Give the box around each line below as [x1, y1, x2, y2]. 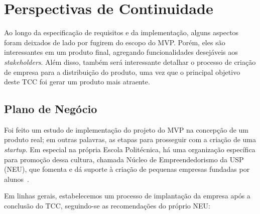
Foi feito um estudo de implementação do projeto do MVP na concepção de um [4, 124, 248, 135]
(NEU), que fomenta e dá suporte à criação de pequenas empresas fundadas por [4, 164, 250, 174]
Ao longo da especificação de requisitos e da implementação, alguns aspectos [4, 27, 239, 38]
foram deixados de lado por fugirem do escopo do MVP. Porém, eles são [4, 37, 225, 47]
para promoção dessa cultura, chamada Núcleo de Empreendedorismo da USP [4, 154, 244, 164]
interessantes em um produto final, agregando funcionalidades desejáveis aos [4, 47, 238, 57]
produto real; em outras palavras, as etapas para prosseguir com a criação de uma [4, 134, 256, 145]
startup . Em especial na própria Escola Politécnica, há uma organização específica [4, 144, 255, 155]
